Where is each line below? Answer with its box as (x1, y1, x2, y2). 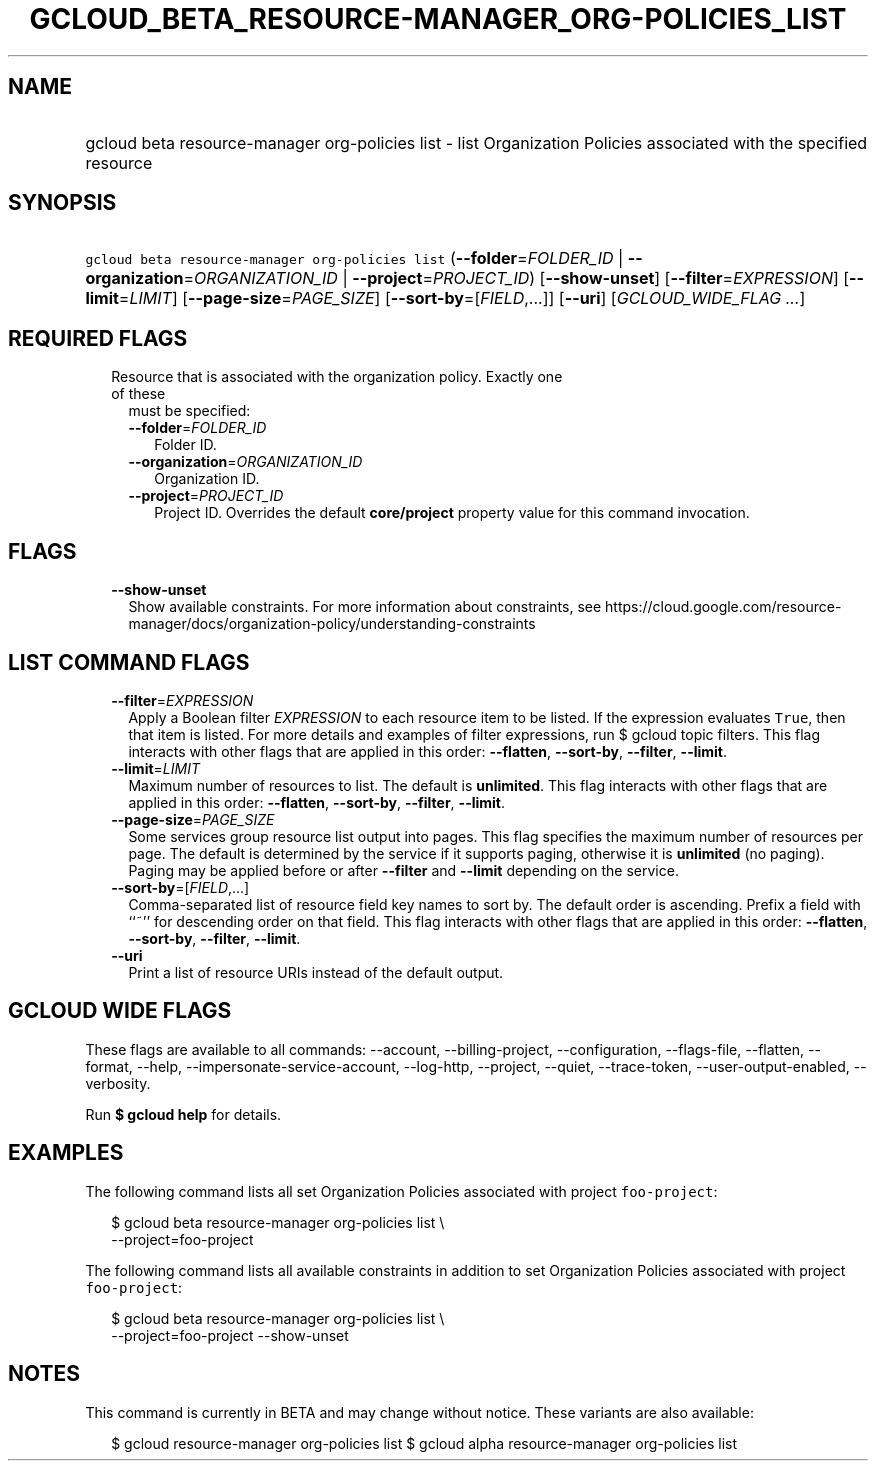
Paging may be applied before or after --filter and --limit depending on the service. (128, 861, 679, 879)
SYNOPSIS (8, 190, 117, 216)
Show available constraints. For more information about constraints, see (128, 598, 602, 616)
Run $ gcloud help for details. (85, 1105, 282, 1123)
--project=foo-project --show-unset (111, 1326, 349, 1344)
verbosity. (85, 1074, 151, 1092)
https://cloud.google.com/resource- (605, 598, 842, 616)
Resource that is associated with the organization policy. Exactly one (111, 368, 563, 386)
